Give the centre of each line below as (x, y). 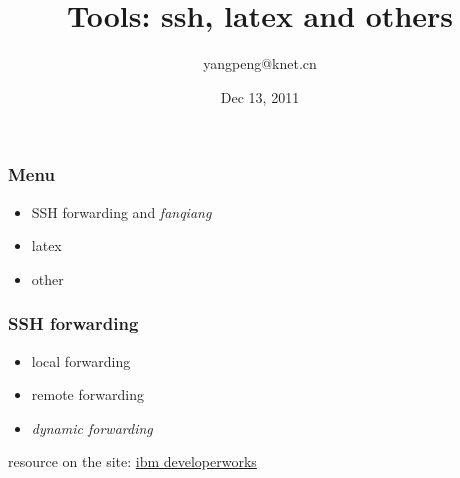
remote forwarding (87, 394)
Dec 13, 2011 (260, 96)
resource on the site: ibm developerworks (132, 461)
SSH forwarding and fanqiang (121, 211)
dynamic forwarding (92, 427)
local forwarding (81, 360)
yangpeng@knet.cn (260, 63)
